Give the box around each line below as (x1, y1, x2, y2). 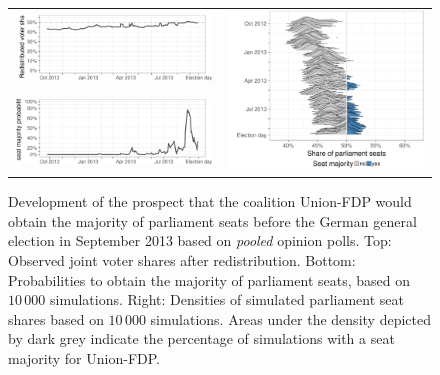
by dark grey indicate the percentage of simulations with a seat (8, 328, 395, 349)
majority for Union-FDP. (8, 347, 160, 368)
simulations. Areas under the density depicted (150, 308, 431, 329)
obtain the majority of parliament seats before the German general (8, 210, 417, 231)
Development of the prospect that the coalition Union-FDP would (8, 191, 412, 212)
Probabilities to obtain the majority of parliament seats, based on (8, 269, 410, 290)
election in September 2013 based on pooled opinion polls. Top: (8, 230, 392, 251)
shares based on (8, 308, 104, 329)
